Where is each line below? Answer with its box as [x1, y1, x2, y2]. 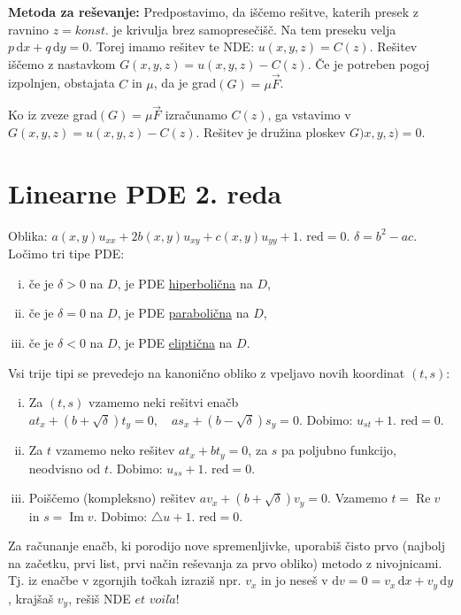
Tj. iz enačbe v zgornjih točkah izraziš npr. [8, 571, 242, 589]
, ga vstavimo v [267, 105, 351, 124]
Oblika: [8, 226, 48, 244]
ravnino [8, 19, 49, 38]
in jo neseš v [261, 571, 328, 589]
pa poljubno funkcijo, [281, 441, 396, 459]
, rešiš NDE [68, 588, 131, 607]
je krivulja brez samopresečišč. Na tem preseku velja [112, 19, 396, 38]
